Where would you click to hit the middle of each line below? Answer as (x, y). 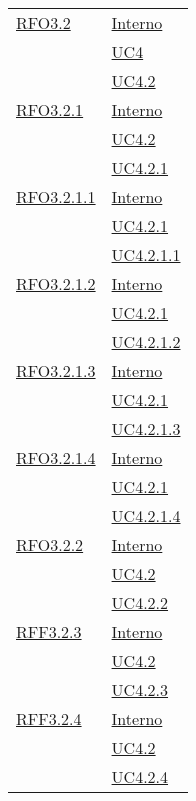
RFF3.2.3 (49, 631)
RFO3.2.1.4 (56, 457)
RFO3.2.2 (50, 544)
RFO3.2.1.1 (56, 196)
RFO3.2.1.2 (56, 283)
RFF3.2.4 (49, 718)
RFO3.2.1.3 (56, 370)
